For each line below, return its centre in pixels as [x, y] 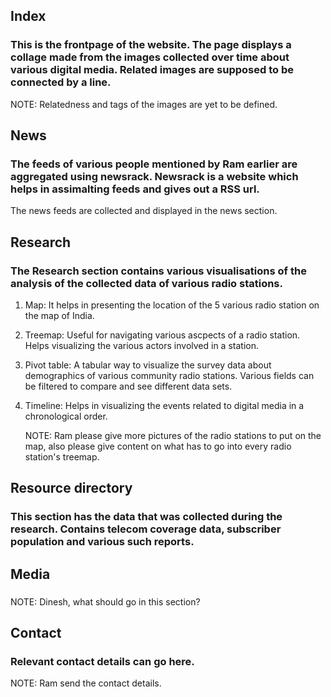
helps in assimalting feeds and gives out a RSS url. [135, 189]
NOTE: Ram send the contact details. [86, 683]
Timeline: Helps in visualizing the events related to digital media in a [164, 406]
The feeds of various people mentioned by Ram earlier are [154, 164]
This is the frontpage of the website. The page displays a [151, 45]
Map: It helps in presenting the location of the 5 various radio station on [172, 305]
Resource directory [71, 488]
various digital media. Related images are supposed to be [152, 70]
